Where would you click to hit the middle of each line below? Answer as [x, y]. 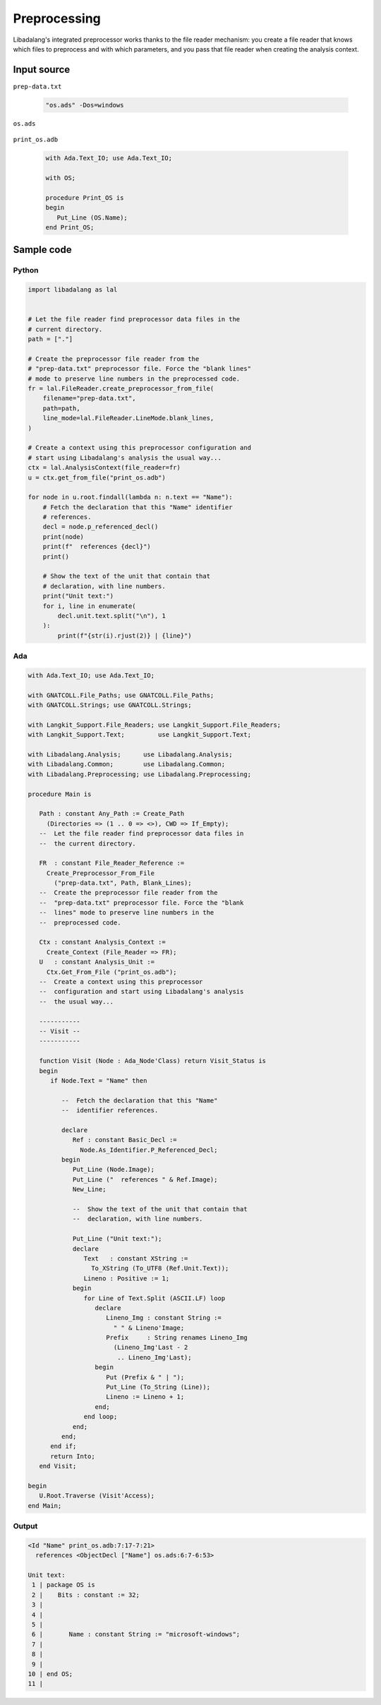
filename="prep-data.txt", [90, 398]
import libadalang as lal [73, 290]
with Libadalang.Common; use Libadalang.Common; [127, 764]
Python [26, 271]
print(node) [64, 536]
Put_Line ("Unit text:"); [117, 1239]
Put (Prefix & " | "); [145, 1377]
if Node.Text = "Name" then [99, 1080]
